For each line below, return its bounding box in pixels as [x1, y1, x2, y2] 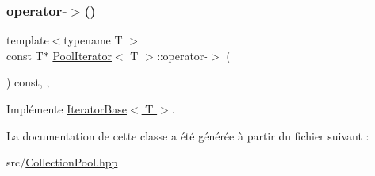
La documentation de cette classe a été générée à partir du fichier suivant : [6, 127, 369, 143]
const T [6, 47, 44, 63]
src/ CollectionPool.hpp [6, 154, 118, 170]
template [6, 32, 49, 48]
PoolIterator [52, 47, 112, 63]
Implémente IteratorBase [6, 101, 127, 117]
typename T [63, 32, 123, 48]
